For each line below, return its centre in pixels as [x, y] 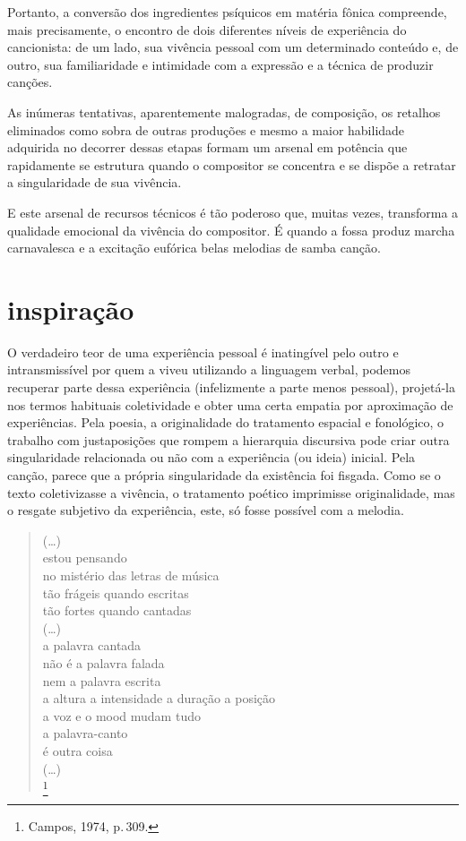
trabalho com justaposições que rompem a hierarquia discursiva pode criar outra [229, 439]
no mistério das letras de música [131, 575]
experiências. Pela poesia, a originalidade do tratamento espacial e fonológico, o [226, 422]
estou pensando [85, 558]
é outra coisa [78, 750]
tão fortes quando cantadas [117, 610]
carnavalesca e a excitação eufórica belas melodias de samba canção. [194, 248]
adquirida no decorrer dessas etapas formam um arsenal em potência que [207, 147]
